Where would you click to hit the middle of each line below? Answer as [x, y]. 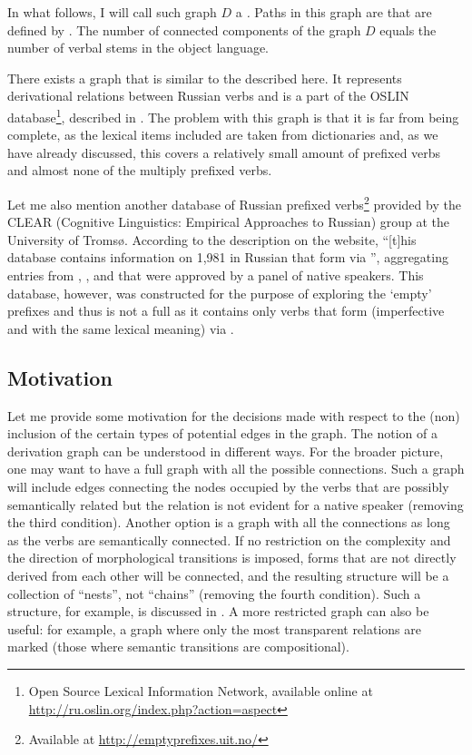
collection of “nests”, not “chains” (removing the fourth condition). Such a [214, 593]
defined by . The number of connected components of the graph [184, 29]
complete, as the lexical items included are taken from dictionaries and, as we [223, 135]
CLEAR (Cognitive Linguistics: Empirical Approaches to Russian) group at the [229, 222]
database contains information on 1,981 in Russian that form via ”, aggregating [228, 257]
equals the [408, 29]
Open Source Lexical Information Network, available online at [201, 690]
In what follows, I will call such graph [112, 12]
